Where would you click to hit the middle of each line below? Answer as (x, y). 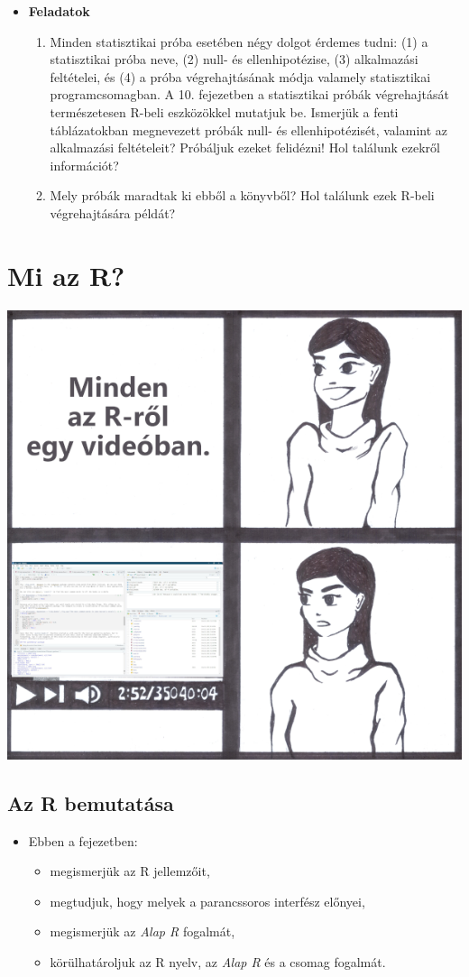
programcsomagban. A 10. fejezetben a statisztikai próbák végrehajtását (249, 94)
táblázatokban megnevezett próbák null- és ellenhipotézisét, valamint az (248, 129)
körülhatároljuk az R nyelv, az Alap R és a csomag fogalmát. (218, 961)
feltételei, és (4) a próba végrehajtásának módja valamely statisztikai (240, 76)
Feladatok (59, 11)
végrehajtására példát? (113, 212)
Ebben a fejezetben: (83, 840)
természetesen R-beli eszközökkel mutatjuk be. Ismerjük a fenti (224, 111)
